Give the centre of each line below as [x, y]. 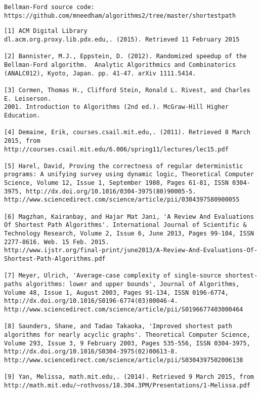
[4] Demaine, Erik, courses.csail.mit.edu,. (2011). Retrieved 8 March [127, 132]
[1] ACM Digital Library [46, 31]
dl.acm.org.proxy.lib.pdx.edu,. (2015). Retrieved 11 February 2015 [122, 39]
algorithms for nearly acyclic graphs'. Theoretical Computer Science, [127, 335]
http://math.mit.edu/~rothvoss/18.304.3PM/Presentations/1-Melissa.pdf [127, 385]
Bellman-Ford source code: [49, 7]
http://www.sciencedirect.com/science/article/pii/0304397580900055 [122, 200]
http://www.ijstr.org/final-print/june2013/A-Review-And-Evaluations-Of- [131, 250]
